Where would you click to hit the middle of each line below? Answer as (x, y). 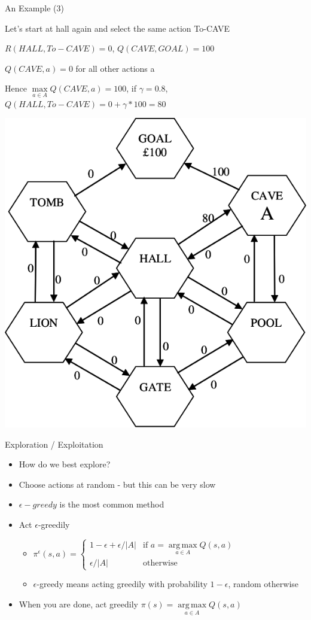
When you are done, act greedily (78, 604)
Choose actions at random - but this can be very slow (117, 484)
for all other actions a (115, 68)
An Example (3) (34, 8)
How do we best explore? (65, 464)
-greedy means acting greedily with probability (122, 584)
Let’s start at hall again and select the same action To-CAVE (117, 28)
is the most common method (112, 504)
